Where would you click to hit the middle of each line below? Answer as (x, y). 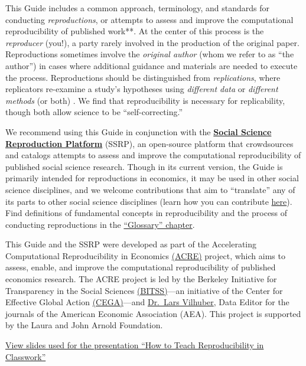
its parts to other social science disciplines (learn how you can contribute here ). (149, 201)
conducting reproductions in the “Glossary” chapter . (100, 224)
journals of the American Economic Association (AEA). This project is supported (153, 313)
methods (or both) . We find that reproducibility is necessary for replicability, (145, 100)
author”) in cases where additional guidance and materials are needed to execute (152, 65)
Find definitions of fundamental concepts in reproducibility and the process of (147, 213)
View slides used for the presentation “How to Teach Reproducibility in (135, 345)
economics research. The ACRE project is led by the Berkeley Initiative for (141, 279)
